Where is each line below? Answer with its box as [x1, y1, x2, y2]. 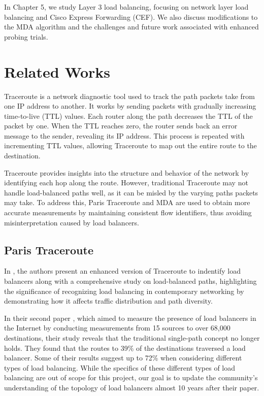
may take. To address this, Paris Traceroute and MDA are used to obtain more [4, 197, 250, 208]
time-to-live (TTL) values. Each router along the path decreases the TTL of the [4, 110, 253, 121]
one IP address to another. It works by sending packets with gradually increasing [4, 101, 256, 111]
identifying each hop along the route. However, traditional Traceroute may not [4, 177, 248, 188]
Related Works [4, 61, 111, 82]
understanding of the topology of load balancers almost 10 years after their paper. [4, 382, 259, 392]
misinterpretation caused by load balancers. [4, 217, 139, 227]
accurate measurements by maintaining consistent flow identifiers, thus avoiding [4, 207, 252, 218]
